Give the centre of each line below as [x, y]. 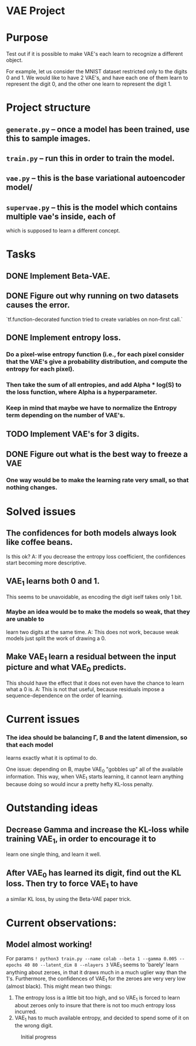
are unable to [25, 619]
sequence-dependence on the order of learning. [65, 696]
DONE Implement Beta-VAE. [58, 276]
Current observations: [61, 923]
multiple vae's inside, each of [61, 216]
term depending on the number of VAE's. [65, 415]
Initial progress [39, 1037]
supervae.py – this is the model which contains [92, 207]
